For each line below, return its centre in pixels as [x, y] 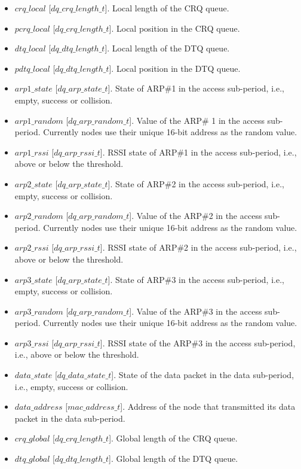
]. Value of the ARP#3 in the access [196, 311]
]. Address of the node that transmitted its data [208, 406]
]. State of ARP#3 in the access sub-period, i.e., [196, 279]
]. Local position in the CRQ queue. [174, 28]
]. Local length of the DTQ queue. [167, 48]
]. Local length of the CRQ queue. [167, 8]
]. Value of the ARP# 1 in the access [197, 120]
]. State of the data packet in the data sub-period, [203, 375]
